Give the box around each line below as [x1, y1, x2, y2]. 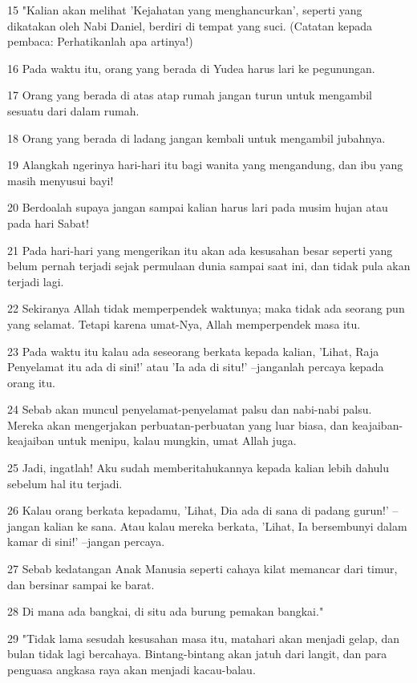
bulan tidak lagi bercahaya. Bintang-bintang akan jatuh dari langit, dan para [7, 645, 387, 662]
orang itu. [7, 374, 55, 390]
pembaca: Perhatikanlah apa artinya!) [7, 33, 193, 50]
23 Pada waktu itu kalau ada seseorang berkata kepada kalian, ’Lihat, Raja [7, 342, 379, 359]
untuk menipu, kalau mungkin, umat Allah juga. [58, 432, 297, 449]
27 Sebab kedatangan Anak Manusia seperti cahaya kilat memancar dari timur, [7, 560, 398, 577]
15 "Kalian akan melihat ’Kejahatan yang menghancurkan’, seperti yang [7, 2, 362, 18]
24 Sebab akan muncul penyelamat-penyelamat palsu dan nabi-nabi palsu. [7, 401, 372, 418]
